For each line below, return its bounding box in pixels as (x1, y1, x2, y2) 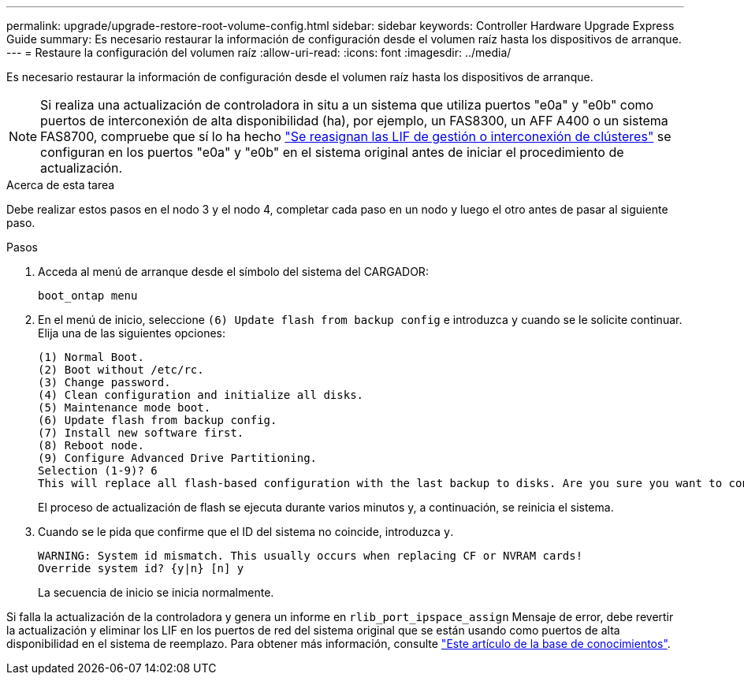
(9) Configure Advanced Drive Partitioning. (38, 452, 318, 464)
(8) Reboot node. (38, 439, 144, 452)
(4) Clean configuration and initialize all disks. (38, 389, 364, 401)
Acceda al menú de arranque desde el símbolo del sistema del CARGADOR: (38, 265, 429, 278)
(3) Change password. (38, 376, 171, 389)
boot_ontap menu (38, 289, 138, 302)
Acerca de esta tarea (6, 178, 115, 192)
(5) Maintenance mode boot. (38, 401, 211, 414)
